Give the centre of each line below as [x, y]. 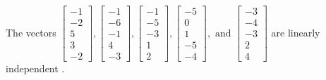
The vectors [31, 32]
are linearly [296, 32]
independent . [35, 68]
